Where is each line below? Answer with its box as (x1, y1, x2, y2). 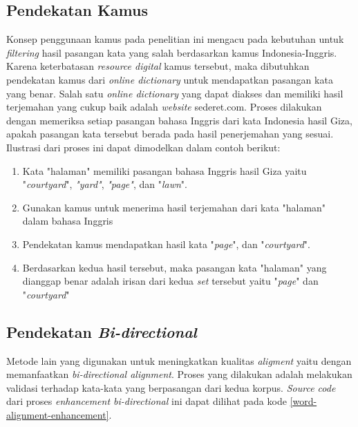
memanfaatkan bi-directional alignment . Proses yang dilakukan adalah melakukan (6, 367, 352, 381)
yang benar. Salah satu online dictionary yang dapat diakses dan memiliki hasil (6, 86, 343, 100)
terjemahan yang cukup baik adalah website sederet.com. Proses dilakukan (6, 99, 322, 114)
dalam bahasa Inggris (22, 213, 113, 228)
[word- (290, 394, 317, 408)
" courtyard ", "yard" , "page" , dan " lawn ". (22, 177, 187, 191)
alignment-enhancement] (6, 407, 109, 421)
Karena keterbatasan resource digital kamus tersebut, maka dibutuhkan (6, 59, 310, 73)
